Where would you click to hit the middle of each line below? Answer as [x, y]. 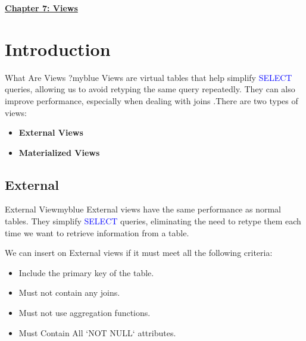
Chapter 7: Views [41, 8]
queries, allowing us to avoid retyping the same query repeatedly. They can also [150, 89]
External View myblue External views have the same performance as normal [143, 209]
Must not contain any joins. [69, 292]
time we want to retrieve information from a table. [97, 232]
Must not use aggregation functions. [85, 313]
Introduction [58, 49]
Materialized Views [59, 152]
